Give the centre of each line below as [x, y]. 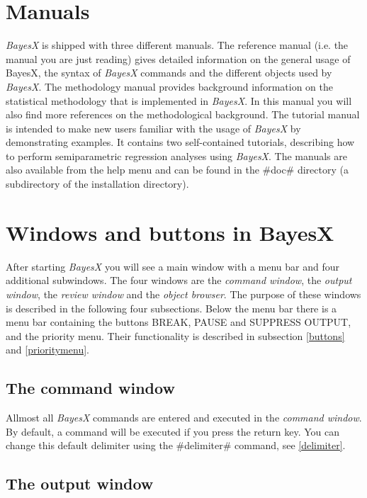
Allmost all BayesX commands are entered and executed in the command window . [184, 418]
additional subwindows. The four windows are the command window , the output [179, 280]
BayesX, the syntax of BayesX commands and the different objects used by [169, 73]
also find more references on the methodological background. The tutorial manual [183, 114]
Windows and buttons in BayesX [170, 232]
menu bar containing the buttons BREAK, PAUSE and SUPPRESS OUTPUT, [179, 322]
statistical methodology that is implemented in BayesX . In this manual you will [179, 100]
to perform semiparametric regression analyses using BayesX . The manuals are [176, 155]
